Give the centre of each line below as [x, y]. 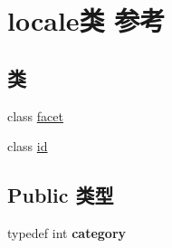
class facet [35, 115]
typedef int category [67, 232]
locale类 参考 [86, 20]
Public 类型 [61, 195]
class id [28, 146]
